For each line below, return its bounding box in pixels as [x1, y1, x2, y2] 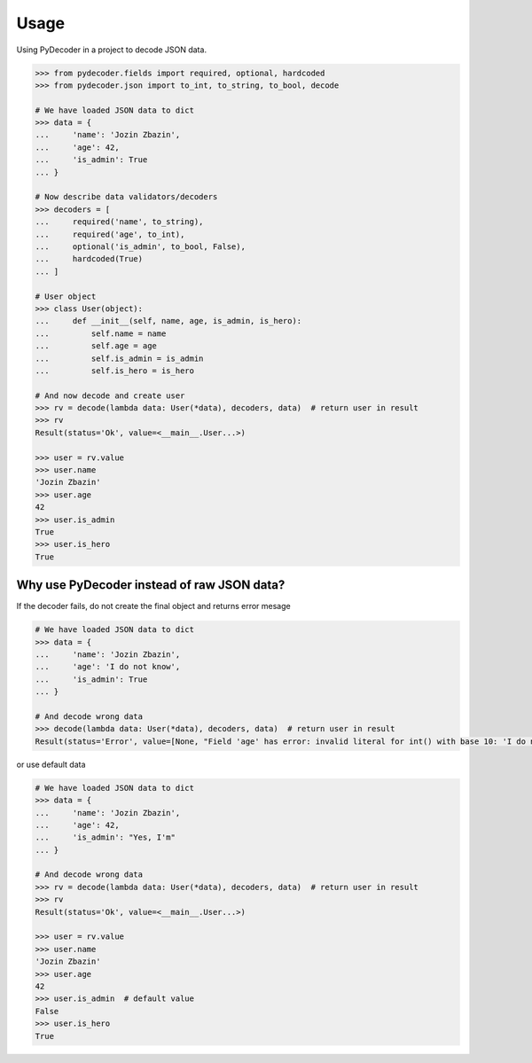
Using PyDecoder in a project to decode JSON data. [16, 44, 207, 55]
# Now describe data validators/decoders [35, 191, 218, 202]
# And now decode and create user [35, 390, 185, 401]
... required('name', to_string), [35, 217, 204, 227]
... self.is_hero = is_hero [35, 365, 195, 376]
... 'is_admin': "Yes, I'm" [35, 832, 176, 842]
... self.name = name [35, 328, 167, 339]
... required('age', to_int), [35, 229, 185, 239]
